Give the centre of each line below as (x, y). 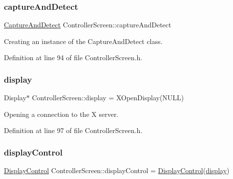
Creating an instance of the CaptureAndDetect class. (83, 41)
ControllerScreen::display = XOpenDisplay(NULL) (108, 98)
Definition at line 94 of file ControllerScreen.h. (73, 57)
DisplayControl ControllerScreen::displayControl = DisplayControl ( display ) (117, 170)
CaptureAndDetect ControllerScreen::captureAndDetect (88, 25)
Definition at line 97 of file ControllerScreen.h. (73, 130)
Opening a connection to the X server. (61, 114)
